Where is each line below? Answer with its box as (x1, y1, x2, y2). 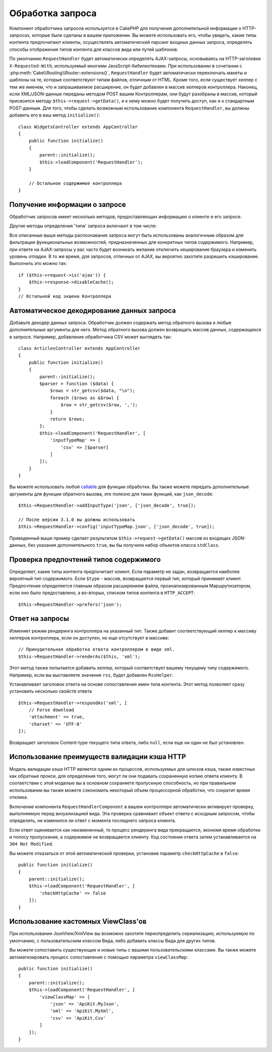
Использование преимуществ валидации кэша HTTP (9, 753, 186, 761)
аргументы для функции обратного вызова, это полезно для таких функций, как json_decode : (9, 491, 214, 497)
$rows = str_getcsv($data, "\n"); (50, 388, 135, 394)
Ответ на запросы (9, 614, 69, 623)
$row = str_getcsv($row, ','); (60, 402, 138, 408)
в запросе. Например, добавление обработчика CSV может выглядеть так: (9, 334, 172, 340)
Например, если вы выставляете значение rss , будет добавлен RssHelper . (9, 672, 174, 678)
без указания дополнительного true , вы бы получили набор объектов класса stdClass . (28, 542, 220, 548)
